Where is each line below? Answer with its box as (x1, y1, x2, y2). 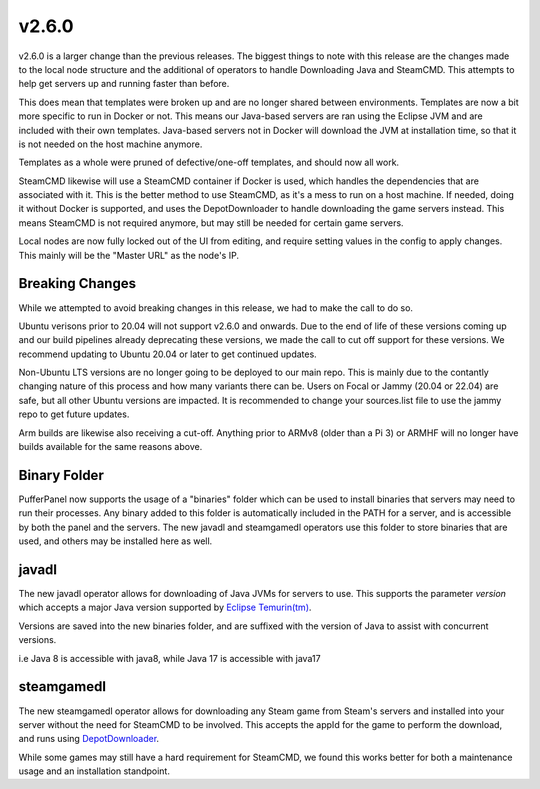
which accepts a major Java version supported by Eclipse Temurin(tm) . (18, 601, 312, 614)
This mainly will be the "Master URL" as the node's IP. (18, 249, 240, 261)
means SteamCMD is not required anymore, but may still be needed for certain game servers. (18, 216, 404, 229)
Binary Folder (18, 466, 104, 484)
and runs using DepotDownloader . (18, 733, 160, 745)
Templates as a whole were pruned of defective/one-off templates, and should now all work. (18, 156, 400, 169)
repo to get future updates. (18, 408, 130, 420)
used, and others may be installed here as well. (18, 535, 213, 547)
